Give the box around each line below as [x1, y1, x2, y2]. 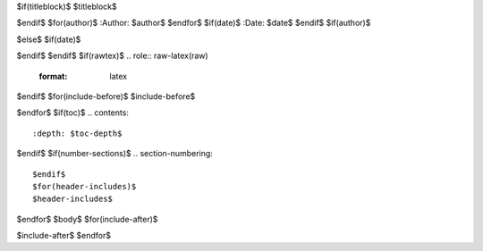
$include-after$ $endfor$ [16, 230, 112, 241]
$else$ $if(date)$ [16, 34, 81, 45]
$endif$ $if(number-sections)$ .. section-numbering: [16, 148, 214, 159]
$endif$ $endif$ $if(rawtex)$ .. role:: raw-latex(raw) [16, 50, 209, 62]
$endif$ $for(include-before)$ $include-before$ [16, 90, 196, 102]
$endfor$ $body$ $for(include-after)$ [16, 213, 158, 224]
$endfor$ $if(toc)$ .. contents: [16, 107, 130, 118]
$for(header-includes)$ [32, 181, 137, 191]
